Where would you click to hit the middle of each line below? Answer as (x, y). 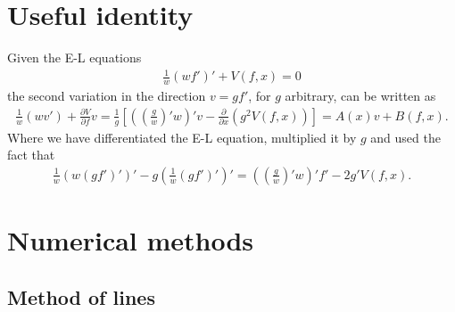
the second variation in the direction (107, 96)
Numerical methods (131, 240)
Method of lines (81, 296)
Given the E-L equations (74, 57)
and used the (405, 137)
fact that (31, 155)
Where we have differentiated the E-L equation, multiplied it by (182, 137)
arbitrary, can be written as (360, 96)
